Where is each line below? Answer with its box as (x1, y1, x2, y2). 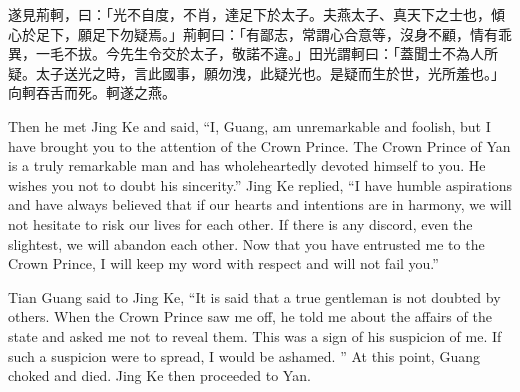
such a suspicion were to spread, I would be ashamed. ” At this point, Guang (8, 345, 480, 366)
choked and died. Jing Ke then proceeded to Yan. (8, 365, 311, 386)
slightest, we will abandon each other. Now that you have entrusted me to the (8, 233, 485, 254)
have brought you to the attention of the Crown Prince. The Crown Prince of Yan (8, 135, 511, 156)
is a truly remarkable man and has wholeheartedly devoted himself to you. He (8, 155, 486, 176)
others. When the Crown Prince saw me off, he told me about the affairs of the (8, 306, 492, 327)
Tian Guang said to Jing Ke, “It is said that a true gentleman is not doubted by (8, 286, 501, 307)
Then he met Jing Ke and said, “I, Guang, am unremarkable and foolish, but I (8, 115, 491, 136)
